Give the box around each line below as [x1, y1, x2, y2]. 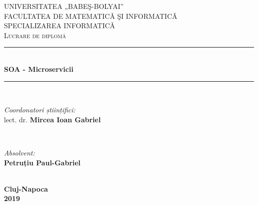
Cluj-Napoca [4, 183, 48, 194]
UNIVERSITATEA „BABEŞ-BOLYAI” [4, 1, 124, 11]
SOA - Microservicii [4, 63, 73, 74]
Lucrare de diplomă [4, 30, 66, 40]
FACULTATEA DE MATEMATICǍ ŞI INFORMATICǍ [4, 10, 178, 21]
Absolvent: [4, 147, 35, 157]
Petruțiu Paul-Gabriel [4, 157, 81, 167]
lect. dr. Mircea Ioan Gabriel [4, 114, 101, 124]
